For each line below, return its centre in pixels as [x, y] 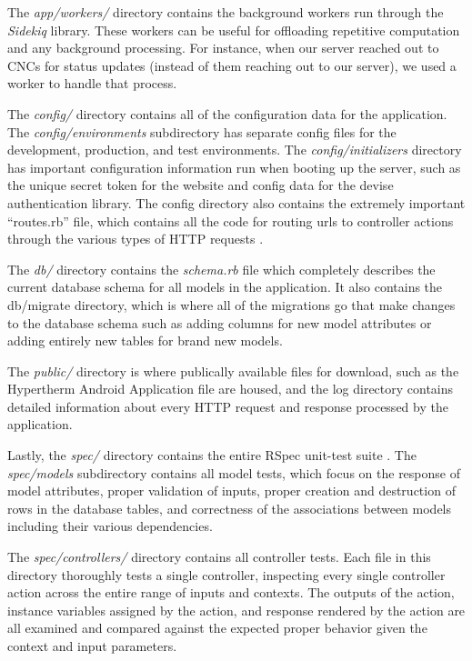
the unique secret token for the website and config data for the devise [201, 185]
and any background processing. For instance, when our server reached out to [223, 48]
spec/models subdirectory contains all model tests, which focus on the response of [234, 472]
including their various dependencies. [110, 526]
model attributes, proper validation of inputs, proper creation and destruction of [231, 491]
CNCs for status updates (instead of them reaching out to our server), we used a [232, 65]
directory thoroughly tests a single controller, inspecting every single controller [226, 574]
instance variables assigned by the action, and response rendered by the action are [236, 610]
